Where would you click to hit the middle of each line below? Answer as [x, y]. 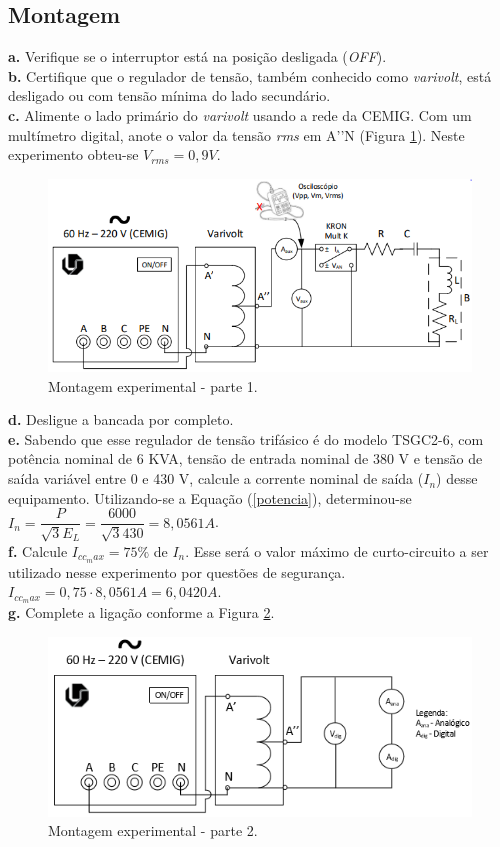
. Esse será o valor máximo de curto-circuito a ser [337, 550]
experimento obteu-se [73, 154]
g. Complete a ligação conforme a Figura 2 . [141, 612]
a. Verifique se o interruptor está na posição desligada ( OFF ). [197, 56]
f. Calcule [38, 550]
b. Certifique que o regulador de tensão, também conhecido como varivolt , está [250, 75]
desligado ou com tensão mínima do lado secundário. [169, 95]
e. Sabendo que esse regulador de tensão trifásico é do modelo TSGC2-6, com [246, 438]
